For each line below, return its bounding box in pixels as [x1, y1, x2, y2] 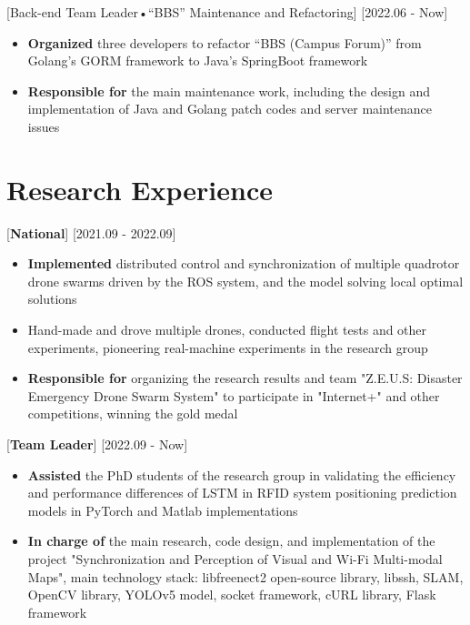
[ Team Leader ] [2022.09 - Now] [6, 435, 188, 454]
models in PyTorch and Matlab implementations [27, 500, 298, 519]
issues [27, 116, 60, 136]
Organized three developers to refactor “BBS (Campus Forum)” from [27, 33, 422, 52]
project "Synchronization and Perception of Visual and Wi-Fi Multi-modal [27, 549, 443, 568]
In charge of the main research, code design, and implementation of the [27, 531, 435, 550]
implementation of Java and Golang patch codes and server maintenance [27, 99, 433, 118]
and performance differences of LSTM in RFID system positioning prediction [27, 483, 457, 502]
